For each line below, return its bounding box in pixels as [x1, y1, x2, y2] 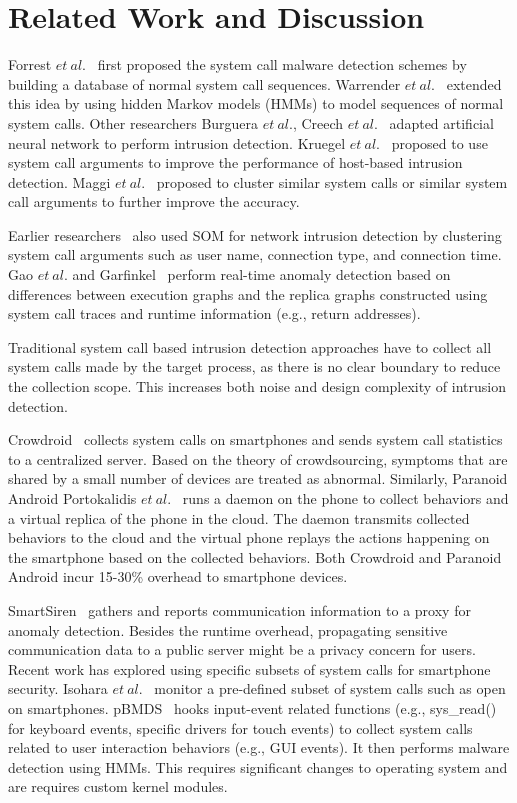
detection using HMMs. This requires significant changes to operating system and [8, 756, 508, 777]
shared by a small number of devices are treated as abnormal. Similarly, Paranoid [8, 468, 508, 489]
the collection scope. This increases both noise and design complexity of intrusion [8, 376, 506, 397]
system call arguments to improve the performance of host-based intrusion [8, 152, 463, 173]
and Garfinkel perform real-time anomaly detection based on [72, 264, 451, 285]
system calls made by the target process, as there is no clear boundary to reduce [8, 356, 501, 377]
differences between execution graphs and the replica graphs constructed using [8, 283, 488, 304]
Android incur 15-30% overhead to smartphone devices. [8, 566, 348, 587]
